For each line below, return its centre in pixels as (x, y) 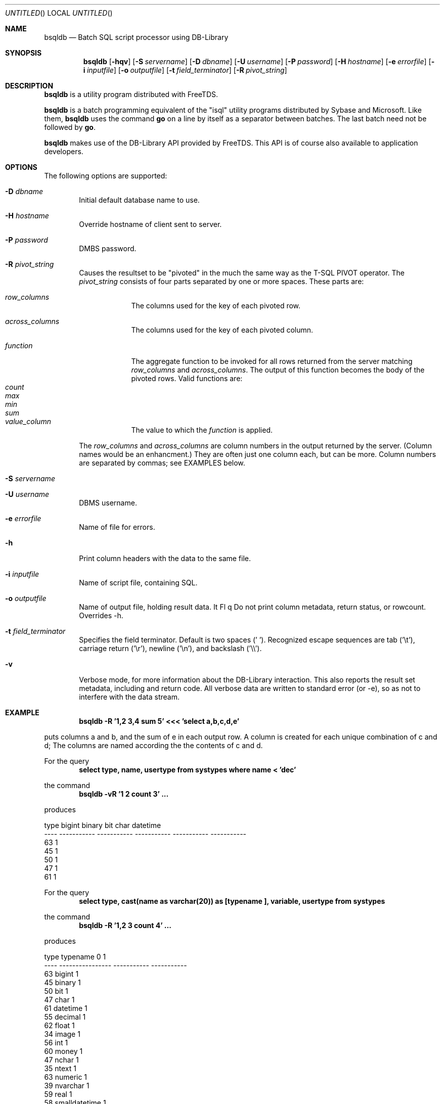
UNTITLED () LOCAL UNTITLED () (59, 13)
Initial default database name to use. (139, 200)
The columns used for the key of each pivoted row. (216, 306)
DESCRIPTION (29, 86)
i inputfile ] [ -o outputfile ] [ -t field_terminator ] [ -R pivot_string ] (185, 70)
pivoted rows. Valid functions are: (187, 378)
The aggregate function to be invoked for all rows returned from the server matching (272, 361)
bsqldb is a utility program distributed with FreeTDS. (131, 94)
